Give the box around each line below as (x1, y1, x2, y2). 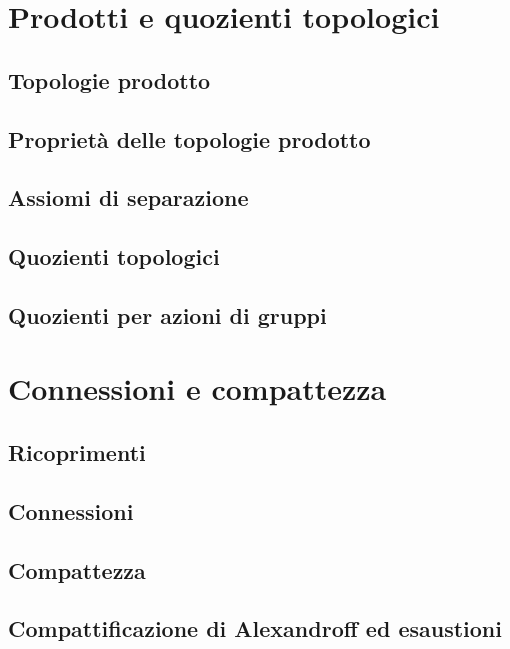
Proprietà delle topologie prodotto (8, 123, 371, 154)
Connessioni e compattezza (8, 368, 387, 409)
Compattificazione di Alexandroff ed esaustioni (8, 613, 502, 644)
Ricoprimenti (8, 437, 146, 468)
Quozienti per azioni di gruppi (8, 299, 327, 330)
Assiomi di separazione (8, 182, 249, 213)
